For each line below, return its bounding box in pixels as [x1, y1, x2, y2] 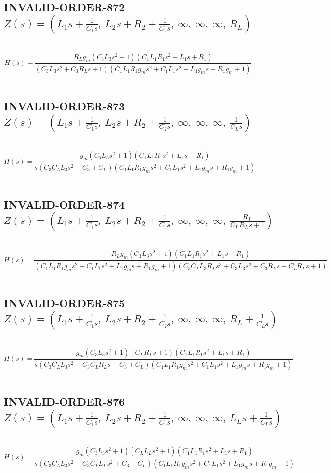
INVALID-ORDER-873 [4, 98, 125, 113]
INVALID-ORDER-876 [4, 394, 125, 409]
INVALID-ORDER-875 [4, 295, 125, 311]
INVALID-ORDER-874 [4, 196, 125, 212]
